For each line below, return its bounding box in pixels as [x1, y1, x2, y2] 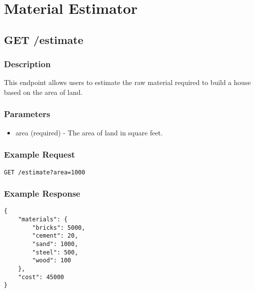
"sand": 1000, [32, 241, 78, 248]
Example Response [4, 187, 80, 200]
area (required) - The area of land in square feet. [15, 127, 163, 137]
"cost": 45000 [18, 273, 64, 281]
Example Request [4, 148, 75, 161]
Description [4, 58, 51, 70]
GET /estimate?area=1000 [4, 168, 85, 176]
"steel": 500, [32, 249, 78, 256]
